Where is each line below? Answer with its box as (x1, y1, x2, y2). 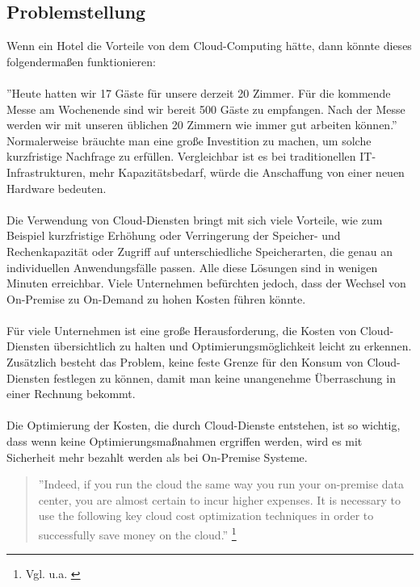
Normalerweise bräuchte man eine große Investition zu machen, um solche (6, 132, 372, 149)
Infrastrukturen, (6, 163, 86, 180)
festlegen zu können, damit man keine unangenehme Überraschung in (53, 369, 396, 386)
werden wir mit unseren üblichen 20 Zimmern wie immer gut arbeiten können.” (6, 116, 397, 133)
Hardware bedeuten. (6, 179, 107, 196)
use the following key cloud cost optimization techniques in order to (38, 507, 374, 524)
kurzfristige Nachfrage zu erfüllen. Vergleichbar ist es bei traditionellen (6, 148, 356, 165)
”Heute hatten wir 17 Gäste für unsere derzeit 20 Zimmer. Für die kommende (6, 84, 391, 101)
